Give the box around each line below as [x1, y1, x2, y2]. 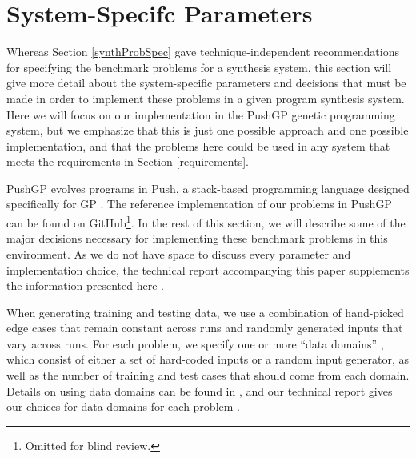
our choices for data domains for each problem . [6, 398, 240, 415]
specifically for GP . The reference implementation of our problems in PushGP [6, 195, 392, 212]
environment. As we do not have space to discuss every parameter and [6, 245, 351, 262]
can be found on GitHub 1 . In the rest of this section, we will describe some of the [6, 212, 406, 231]
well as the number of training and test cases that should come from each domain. [6, 367, 410, 384]
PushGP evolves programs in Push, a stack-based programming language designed [6, 179, 410, 196]
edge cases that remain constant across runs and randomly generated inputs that [6, 319, 403, 336]
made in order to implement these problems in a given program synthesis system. [6, 90, 405, 106]
